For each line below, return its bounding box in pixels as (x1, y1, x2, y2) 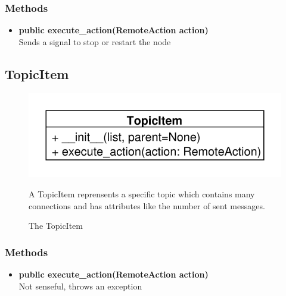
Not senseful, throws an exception (18, 279, 142, 292)
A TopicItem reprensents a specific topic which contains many (29, 187, 255, 200)
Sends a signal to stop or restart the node (18, 35, 171, 48)
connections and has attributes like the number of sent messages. (29, 199, 265, 212)
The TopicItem (29, 219, 83, 232)
